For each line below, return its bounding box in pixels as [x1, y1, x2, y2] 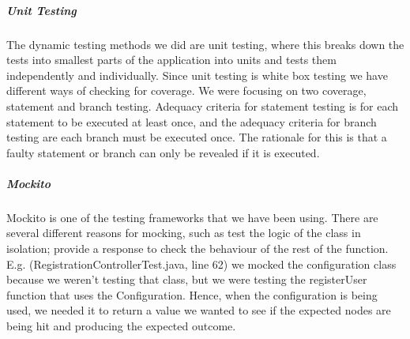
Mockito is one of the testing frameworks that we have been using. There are [6, 209, 378, 225]
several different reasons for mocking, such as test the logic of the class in [6, 224, 361, 241]
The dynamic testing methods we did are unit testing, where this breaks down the [6, 36, 404, 52]
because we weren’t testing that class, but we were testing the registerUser [6, 271, 367, 288]
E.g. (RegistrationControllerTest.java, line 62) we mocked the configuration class [6, 255, 397, 272]
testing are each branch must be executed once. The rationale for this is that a [6, 129, 387, 145]
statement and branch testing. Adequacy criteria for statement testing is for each [6, 97, 398, 114]
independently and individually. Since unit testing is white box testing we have [6, 66, 388, 83]
